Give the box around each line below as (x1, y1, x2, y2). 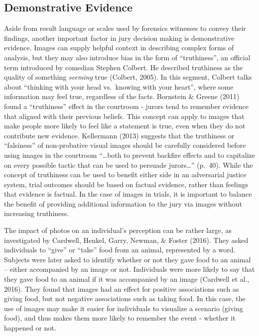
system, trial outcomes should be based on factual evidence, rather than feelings (4, 179, 249, 189)
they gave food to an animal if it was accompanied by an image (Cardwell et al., (4, 274, 250, 284)
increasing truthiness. (4, 208, 69, 219)
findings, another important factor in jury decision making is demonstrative (4, 32, 235, 43)
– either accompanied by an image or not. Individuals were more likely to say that (4, 264, 255, 274)
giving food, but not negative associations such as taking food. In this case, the (4, 293, 246, 304)
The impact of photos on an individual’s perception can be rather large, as (4, 225, 232, 235)
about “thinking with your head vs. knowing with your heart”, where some (4, 81, 234, 92)
